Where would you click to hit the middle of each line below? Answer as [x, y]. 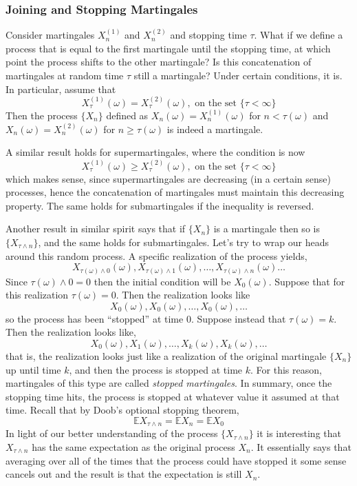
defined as [127, 115]
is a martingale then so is [267, 229]
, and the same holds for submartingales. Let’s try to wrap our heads [183, 242]
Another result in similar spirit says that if [96, 229]
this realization [37, 295]
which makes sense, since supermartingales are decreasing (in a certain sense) [168, 178]
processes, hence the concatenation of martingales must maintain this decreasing [175, 192]
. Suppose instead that [238, 318]
